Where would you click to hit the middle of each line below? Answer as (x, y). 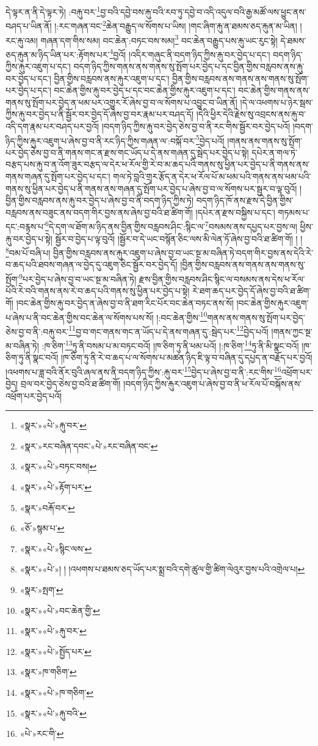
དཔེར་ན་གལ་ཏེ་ (274, 152)
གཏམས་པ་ (294, 212)
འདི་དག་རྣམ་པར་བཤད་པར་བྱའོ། (52, 126)
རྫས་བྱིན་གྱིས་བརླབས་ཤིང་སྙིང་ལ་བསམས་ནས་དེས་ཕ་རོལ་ (222, 279)
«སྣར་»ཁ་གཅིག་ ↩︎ (48, 672)
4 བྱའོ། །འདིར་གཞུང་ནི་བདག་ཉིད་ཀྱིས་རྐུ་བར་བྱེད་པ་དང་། (190, 53)
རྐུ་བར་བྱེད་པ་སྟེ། (29, 238)
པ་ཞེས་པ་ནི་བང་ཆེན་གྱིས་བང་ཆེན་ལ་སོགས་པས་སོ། (80, 317)
